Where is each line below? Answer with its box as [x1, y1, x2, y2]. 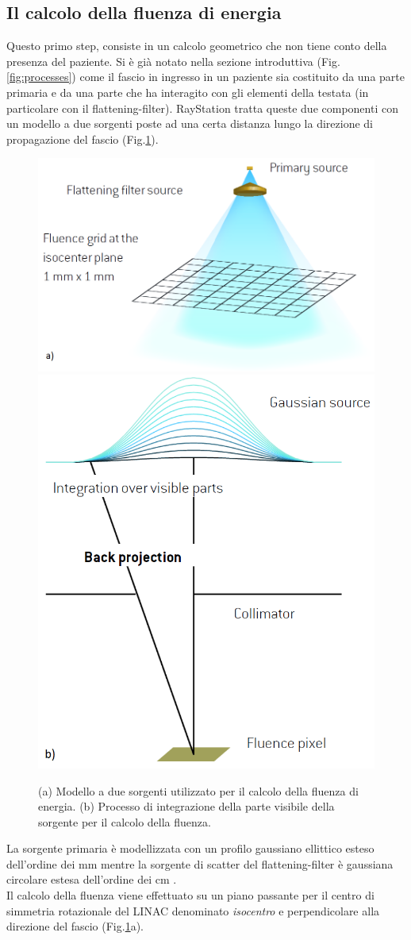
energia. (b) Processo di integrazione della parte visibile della [38, 798, 335, 815]
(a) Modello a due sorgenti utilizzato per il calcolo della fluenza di [38, 782, 359, 799]
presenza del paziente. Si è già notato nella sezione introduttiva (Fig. [6, 52, 340, 69]
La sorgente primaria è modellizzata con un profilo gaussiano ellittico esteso [6, 840, 375, 857]
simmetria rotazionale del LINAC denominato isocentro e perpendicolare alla [6, 902, 380, 919]
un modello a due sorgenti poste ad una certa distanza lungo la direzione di [6, 115, 373, 132]
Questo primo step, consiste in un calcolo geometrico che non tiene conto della [6, 37, 387, 54]
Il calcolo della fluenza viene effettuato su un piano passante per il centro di [6, 887, 375, 903]
